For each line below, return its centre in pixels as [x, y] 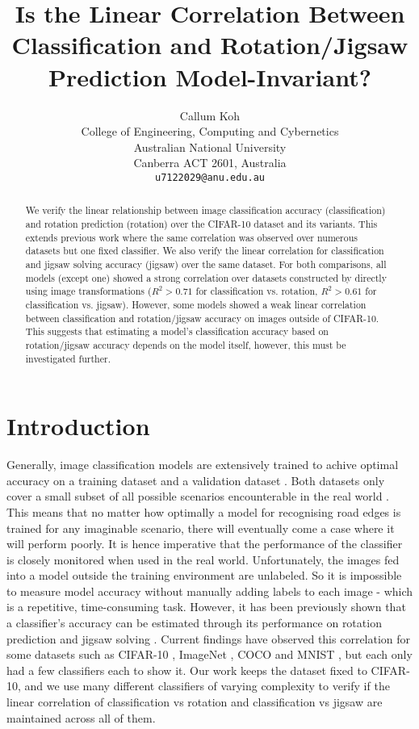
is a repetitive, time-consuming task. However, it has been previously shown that [206, 607]
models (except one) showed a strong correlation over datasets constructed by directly [206, 277]
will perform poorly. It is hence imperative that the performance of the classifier [205, 544]
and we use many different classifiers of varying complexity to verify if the [207, 686]
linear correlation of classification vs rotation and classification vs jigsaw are [195, 702]
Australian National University [210, 147]
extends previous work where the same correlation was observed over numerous [191, 237]
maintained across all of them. [81, 717]
